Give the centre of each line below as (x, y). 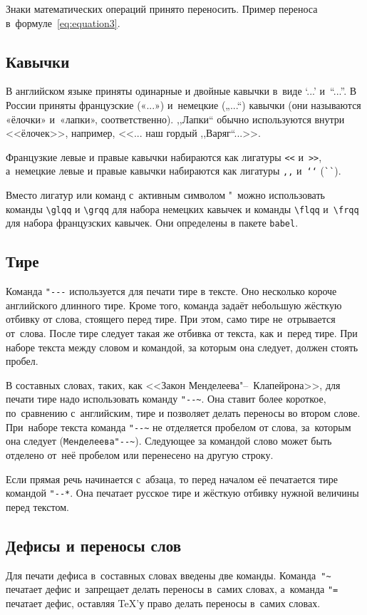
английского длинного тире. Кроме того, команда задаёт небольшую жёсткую (174, 305)
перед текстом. (37, 506)
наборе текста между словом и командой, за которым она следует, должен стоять (182, 347)
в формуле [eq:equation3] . (63, 22)
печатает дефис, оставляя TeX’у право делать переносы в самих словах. (163, 603)
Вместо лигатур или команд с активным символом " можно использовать (165, 195)
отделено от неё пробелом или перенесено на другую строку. (140, 454)
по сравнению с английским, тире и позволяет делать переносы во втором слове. (183, 413)
